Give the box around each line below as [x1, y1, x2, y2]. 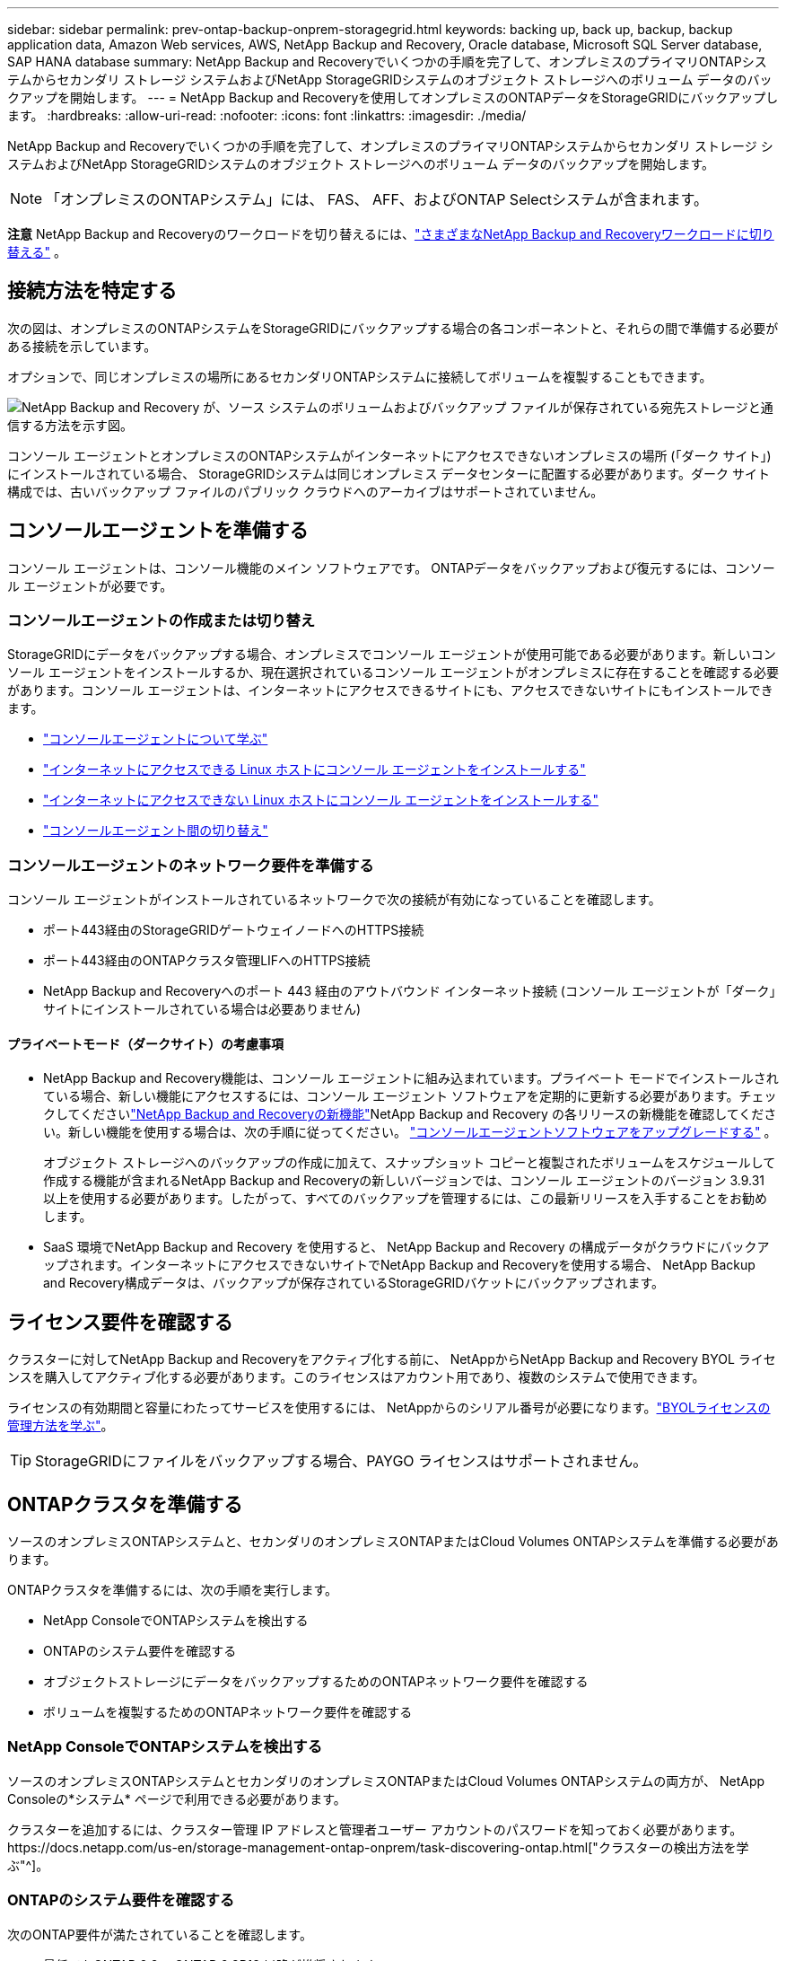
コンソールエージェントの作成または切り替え [7, 611, 316, 630]
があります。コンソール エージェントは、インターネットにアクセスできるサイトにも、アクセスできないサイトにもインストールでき [7, 682, 773, 699]
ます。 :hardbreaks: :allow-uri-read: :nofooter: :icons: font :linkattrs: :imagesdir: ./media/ [7, 108, 527, 123]
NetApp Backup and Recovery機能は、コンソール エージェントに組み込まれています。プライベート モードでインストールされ [43, 1070, 779, 1086]
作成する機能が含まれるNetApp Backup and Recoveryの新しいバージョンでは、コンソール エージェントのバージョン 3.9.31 [43, 1173, 764, 1189]
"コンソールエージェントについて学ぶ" [43, 731, 268, 747]
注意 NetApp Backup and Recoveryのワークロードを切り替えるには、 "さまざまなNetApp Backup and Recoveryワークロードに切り [7, 226, 774, 242]
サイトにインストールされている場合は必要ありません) [43, 1001, 361, 1017]
